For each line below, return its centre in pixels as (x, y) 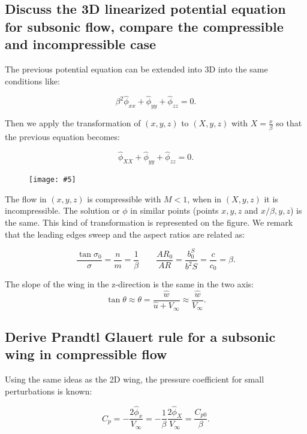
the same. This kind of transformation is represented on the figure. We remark (149, 222)
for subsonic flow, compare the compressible (144, 26)
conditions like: (32, 81)
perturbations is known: (49, 391)
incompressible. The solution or (62, 210)
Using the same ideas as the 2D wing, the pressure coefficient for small (135, 379)
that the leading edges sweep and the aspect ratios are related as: (125, 234)
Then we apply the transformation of (73, 123)
